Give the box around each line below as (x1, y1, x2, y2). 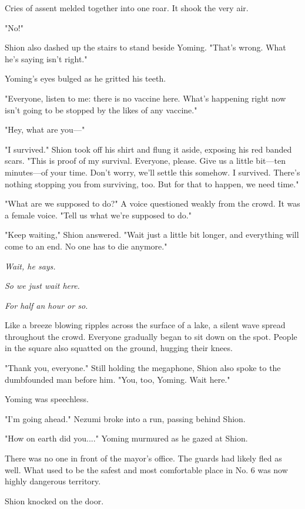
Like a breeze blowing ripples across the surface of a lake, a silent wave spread (5, 319, 286, 331)
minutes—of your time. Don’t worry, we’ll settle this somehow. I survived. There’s (5, 166, 300, 178)
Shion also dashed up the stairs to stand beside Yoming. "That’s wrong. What (5, 41, 286, 53)
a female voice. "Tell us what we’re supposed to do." (5, 208, 192, 221)
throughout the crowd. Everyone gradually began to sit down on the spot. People (5, 330, 297, 342)
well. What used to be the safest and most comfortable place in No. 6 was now (5, 463, 288, 476)
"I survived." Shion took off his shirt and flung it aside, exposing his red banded (5, 143, 292, 155)
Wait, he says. (5, 259, 56, 272)
